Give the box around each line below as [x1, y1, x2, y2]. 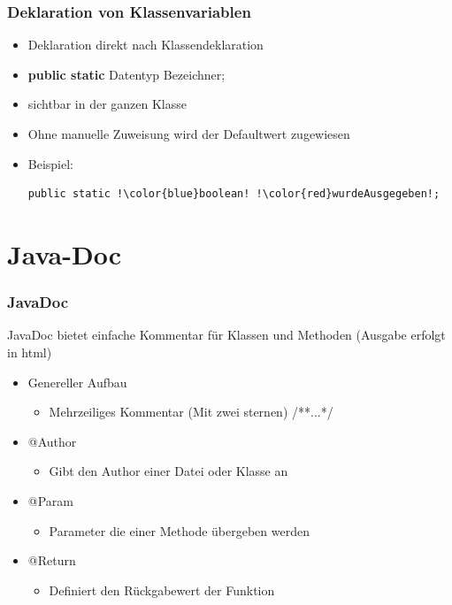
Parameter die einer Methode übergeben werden [49, 521, 310, 540]
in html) [7, 342, 52, 361]
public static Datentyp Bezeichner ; [27, 65, 226, 83]
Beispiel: [27, 154, 74, 172]
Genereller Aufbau [27, 372, 127, 391]
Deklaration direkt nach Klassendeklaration [27, 35, 264, 54]
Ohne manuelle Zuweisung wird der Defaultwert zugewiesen [27, 125, 350, 142]
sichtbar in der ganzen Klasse [27, 95, 187, 113]
